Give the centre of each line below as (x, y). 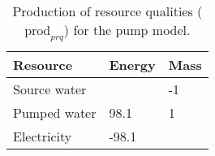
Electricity (43, 136)
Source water (50, 89)
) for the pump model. (127, 30)
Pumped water (55, 113)
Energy (132, 65)
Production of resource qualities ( (107, 11)
